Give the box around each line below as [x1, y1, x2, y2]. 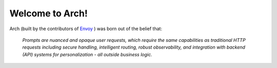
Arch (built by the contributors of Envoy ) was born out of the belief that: [9, 26, 163, 32]
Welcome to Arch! [9, 8, 88, 19]
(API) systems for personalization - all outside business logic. [22, 51, 152, 57]
